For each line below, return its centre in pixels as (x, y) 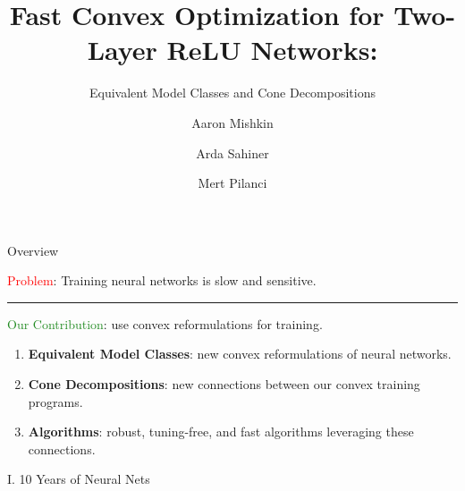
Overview (33, 250)
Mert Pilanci (232, 183)
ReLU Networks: (272, 50)
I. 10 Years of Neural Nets (79, 479)
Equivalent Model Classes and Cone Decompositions (232, 93)
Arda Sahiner (232, 152)
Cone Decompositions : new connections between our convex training (224, 384)
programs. (55, 401)
